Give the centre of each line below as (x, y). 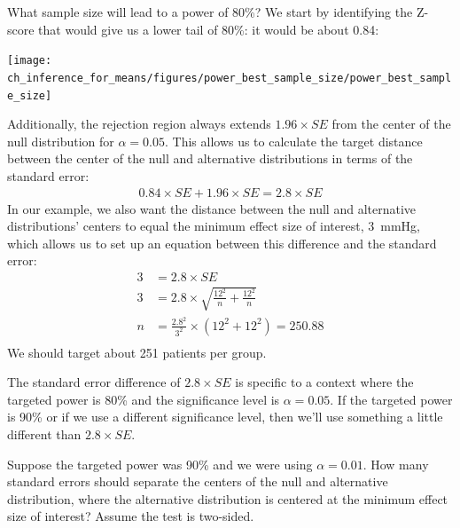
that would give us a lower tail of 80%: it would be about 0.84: (209, 29)
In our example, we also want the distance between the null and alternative (212, 208)
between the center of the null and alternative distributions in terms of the (210, 158)
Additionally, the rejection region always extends (139, 124)
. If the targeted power (391, 399)
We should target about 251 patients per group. (137, 352)
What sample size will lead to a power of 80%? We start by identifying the (210, 12)
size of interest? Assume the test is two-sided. (131, 516)
